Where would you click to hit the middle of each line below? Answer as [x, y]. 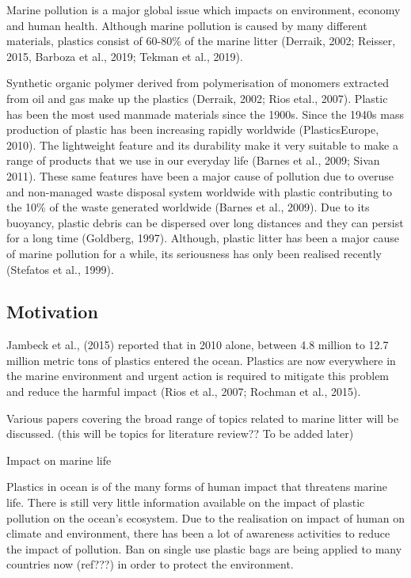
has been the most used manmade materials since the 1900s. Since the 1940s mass [205, 114]
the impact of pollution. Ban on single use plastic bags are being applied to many [204, 548]
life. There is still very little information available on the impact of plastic [186, 502]
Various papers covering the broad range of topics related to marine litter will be [203, 418]
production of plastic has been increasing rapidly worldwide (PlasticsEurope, [193, 129]
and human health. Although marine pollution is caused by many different [187, 25]
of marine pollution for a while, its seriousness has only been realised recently [194, 253]
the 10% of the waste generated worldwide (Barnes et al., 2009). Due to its [188, 207]
